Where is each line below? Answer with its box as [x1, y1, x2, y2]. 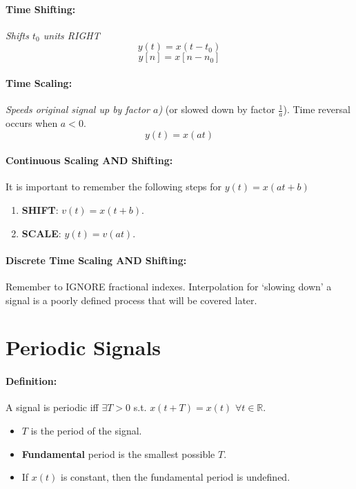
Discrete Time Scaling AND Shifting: [6, 252, 187, 267]
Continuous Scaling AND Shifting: [6, 153, 173, 168]
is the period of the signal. [30, 423, 142, 437]
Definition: [6, 374, 57, 388]
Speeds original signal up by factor [6, 102, 150, 117]
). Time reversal [283, 102, 350, 117]
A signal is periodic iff [6, 400, 99, 415]
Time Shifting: [6, 1, 76, 16]
